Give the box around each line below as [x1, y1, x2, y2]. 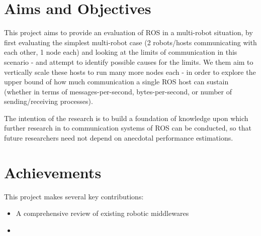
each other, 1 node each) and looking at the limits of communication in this [4, 47, 237, 57]
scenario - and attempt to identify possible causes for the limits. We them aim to [4, 56, 253, 67]
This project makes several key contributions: [4, 191, 144, 201]
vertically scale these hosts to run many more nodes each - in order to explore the [4, 66, 256, 77]
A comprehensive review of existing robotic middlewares [16, 208, 189, 218]
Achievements [4, 162, 102, 182]
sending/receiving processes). [4, 96, 93, 106]
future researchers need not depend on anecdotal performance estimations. [4, 133, 233, 143]
